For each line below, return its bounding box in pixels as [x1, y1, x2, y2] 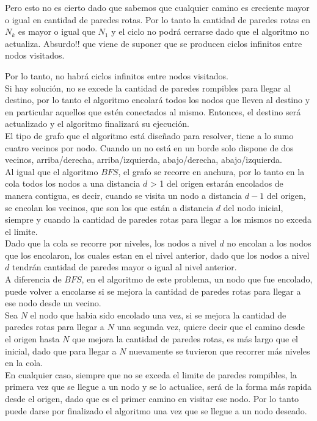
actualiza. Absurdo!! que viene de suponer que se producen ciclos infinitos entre [5, 37, 302, 49]
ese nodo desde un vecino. [5, 297, 101, 309]
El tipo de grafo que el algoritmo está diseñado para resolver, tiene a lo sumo [5, 129, 294, 142]
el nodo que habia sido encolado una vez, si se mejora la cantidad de [30, 308, 286, 321]
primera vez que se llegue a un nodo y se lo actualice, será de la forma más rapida [5, 380, 312, 393]
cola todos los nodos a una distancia [5, 177, 140, 190]
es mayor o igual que [18, 25, 95, 38]
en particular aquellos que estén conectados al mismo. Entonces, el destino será [5, 105, 301, 118]
